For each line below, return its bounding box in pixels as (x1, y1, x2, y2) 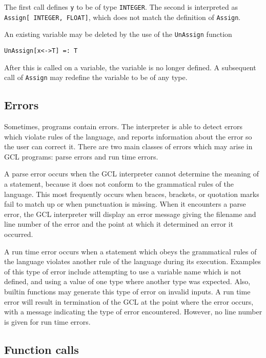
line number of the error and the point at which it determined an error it (4, 218, 234, 229)
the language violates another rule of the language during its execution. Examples (4, 256, 261, 267)
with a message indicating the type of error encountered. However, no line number (4, 306, 262, 317)
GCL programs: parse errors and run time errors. (4, 151, 158, 162)
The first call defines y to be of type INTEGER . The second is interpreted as (4, 2, 238, 12)
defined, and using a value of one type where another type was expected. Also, (4, 276, 251, 287)
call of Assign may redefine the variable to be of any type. (4, 72, 188, 83)
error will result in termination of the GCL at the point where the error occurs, (4, 296, 254, 307)
